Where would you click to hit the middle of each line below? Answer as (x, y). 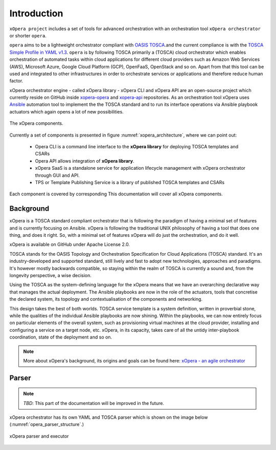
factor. (16, 81)
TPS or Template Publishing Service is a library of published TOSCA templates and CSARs (130, 182)
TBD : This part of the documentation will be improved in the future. (94, 403)
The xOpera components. (36, 123)
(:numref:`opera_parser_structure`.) (47, 424)
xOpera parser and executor (39, 436)
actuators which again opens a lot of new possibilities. (66, 111)
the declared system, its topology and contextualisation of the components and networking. (106, 299)
